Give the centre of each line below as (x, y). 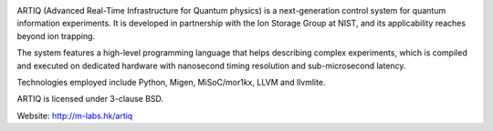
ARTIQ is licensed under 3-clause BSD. (90, 99)
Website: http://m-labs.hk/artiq (75, 116)
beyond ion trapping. (56, 35)
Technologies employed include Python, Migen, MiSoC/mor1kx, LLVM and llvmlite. (171, 82)
